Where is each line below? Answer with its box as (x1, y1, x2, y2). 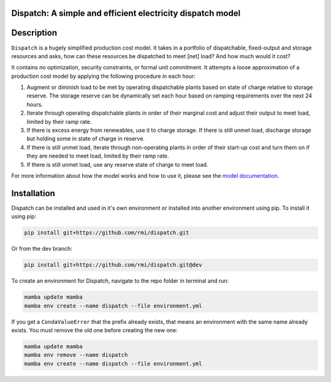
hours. (26, 101, 43, 108)
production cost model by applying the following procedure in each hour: (11, 72, 196, 80)
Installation (11, 188, 55, 199)
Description (11, 28, 58, 38)
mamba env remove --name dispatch (24, 351, 128, 359)
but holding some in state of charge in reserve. (26, 135, 145, 142)
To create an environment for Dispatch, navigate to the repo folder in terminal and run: (11, 277, 229, 285)
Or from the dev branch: (11, 245, 73, 253)
